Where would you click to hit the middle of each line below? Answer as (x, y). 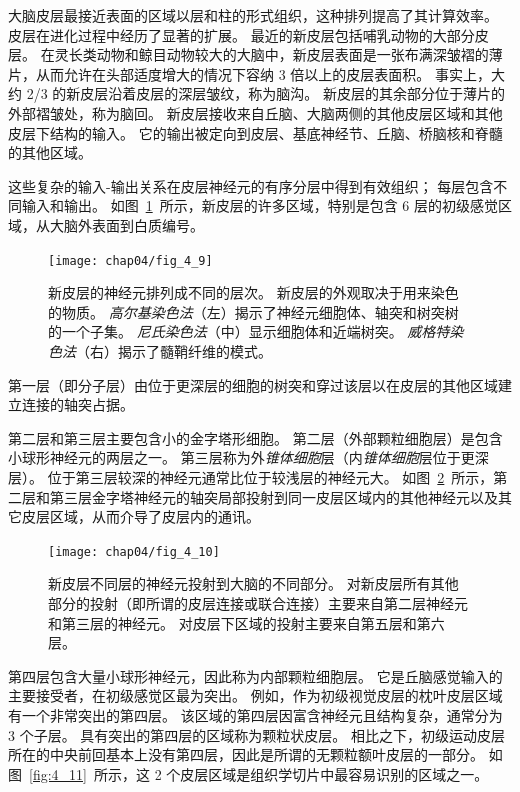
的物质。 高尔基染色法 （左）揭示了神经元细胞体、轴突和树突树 (253, 311)
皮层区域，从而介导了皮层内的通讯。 (140, 516)
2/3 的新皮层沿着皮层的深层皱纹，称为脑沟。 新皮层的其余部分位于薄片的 (265, 93)
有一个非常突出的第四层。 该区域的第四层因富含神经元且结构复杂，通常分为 (255, 714)
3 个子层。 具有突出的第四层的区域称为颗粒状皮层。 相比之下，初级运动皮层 (256, 734)
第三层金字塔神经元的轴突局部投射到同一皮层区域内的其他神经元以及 (273, 496)
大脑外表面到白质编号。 (126, 224)
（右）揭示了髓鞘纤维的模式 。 (174, 350)
